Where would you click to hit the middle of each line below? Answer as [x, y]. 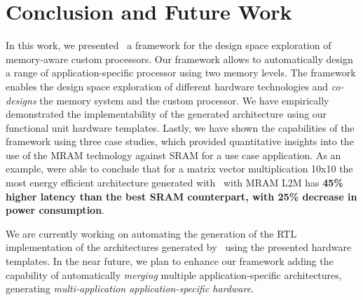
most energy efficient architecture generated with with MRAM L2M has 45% [174, 183]
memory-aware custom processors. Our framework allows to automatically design [179, 59]
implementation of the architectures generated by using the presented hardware [179, 247]
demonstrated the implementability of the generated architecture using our [166, 114]
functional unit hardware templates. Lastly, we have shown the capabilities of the [180, 127]
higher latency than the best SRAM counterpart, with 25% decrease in [181, 196]
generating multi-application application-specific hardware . [130, 288]
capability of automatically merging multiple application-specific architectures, [174, 274]
